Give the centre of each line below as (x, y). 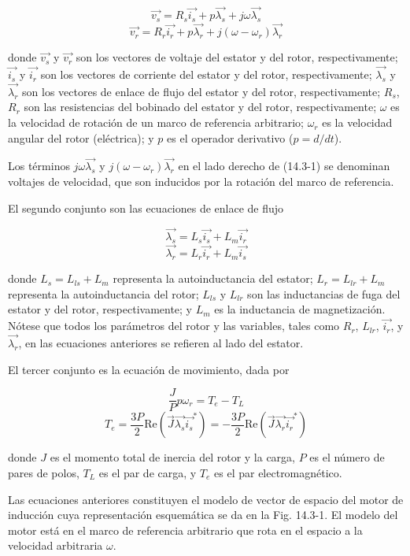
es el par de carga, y (148, 472)
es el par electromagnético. (278, 472)
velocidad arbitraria (55, 545)
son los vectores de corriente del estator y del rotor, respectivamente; (206, 74)
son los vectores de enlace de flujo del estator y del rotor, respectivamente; (201, 91)
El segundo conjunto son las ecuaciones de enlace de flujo (146, 208)
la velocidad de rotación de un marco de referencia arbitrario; (156, 122)
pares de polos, (44, 472)
